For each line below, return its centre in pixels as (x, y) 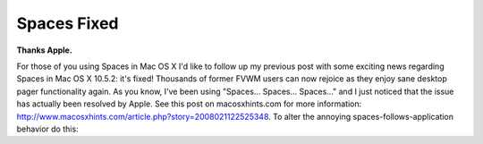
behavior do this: (48, 129)
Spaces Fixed (68, 23)
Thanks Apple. (45, 50)
